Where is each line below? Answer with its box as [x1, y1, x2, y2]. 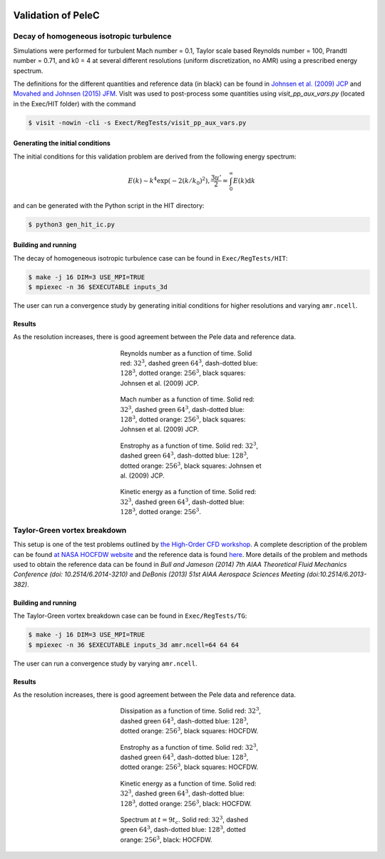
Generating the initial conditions [13, 139, 111, 148]
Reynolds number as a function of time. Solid [120, 348, 252, 357]
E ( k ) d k [232, 176, 256, 185]
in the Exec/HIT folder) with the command [13, 99, 136, 108]
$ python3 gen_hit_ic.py [28, 220, 115, 228]
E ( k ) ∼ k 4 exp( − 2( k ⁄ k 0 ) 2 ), [128, 176, 210, 186]
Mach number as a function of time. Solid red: [120, 395, 255, 403]
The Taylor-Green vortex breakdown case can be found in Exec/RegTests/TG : [13, 611, 247, 621]
